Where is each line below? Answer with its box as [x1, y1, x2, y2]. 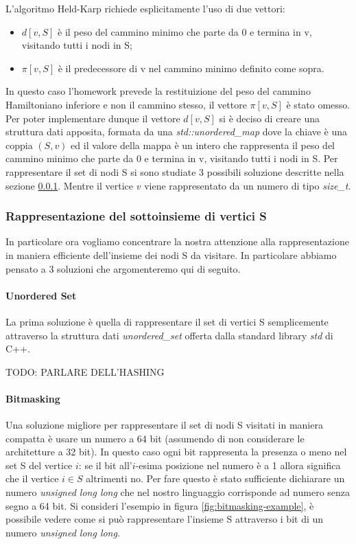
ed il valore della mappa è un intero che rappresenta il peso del [71, 137, 335, 152]
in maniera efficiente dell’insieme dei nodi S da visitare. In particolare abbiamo [5, 247, 337, 262]
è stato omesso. [286, 97, 351, 111]
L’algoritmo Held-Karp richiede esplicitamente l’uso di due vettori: [5, 1, 285, 15]
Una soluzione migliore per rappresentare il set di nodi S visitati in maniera [5, 418, 323, 432]
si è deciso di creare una [219, 111, 320, 125]
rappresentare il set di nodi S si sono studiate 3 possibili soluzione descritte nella [5, 164, 344, 179]
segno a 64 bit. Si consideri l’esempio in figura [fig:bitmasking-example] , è [5, 498, 314, 512]
